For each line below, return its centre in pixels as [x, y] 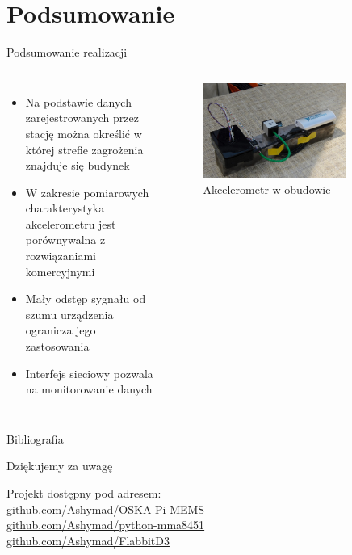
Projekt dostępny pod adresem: [84, 493]
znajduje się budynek [78, 165]
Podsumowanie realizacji [67, 52]
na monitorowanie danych [89, 389]
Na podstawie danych [78, 101]
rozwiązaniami [61, 256]
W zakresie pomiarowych [87, 192]
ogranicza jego [61, 330]
